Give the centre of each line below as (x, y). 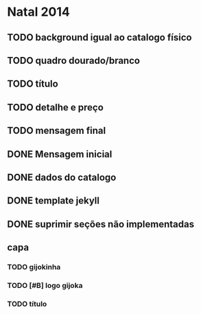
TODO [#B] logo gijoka (45, 285)
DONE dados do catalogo (62, 177)
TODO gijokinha (34, 267)
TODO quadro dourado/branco (74, 60)
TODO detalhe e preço (56, 107)
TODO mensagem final (57, 131)
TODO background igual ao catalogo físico (99, 37)
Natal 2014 (38, 12)
